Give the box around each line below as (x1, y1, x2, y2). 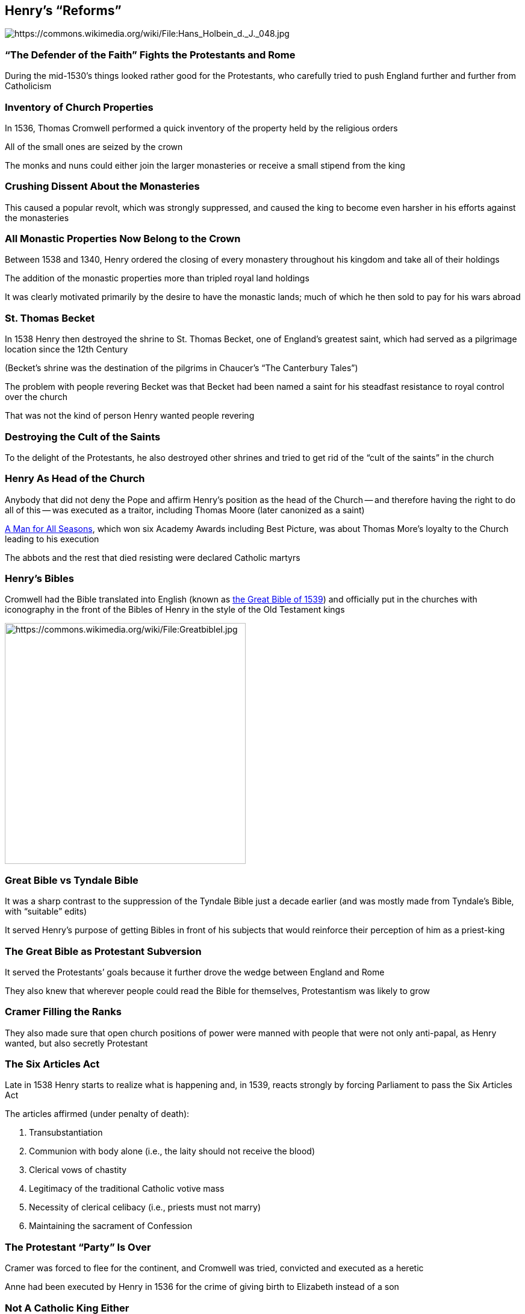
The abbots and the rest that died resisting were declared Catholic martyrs (5, 552, 300, 563)
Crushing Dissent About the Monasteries (5, 180, 200, 193)
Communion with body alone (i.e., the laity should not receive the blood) (29, 1146, 315, 1157)
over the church (5, 392, 67, 402)
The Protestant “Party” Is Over (5, 1240, 151, 1253)
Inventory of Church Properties (5, 101, 154, 113)
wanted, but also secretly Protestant (5, 1037, 148, 1048)
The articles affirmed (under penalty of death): (5, 1109, 190, 1119)
